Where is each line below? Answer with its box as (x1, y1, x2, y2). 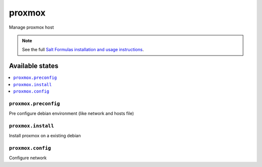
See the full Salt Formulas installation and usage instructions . (22, 47, 144, 53)
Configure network (9, 155, 47, 161)
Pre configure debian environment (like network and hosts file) (9, 111, 134, 116)
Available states (9, 62, 59, 70)
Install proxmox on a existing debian (9, 133, 81, 139)
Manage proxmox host (9, 24, 54, 30)
